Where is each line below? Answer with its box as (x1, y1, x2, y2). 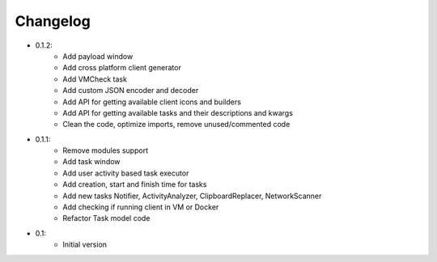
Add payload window (62, 51, 134, 61)
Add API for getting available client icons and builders (62, 97, 242, 107)
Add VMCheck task (62, 74, 127, 84)
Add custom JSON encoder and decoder (62, 86, 199, 95)
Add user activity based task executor (62, 168, 189, 178)
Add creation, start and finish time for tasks (62, 180, 207, 189)
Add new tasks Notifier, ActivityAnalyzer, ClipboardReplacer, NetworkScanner (62, 191, 322, 201)
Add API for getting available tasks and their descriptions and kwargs (62, 108, 293, 117)
